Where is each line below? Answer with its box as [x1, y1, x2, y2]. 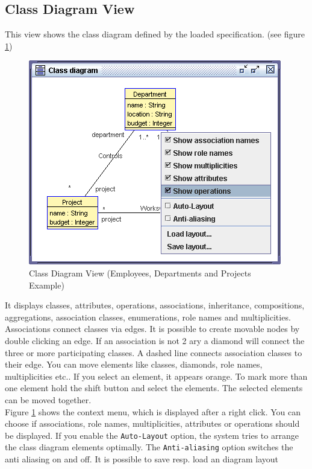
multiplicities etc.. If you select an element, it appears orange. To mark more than [5, 369, 308, 382]
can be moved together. [5, 393, 92, 406]
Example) [29, 278, 64, 291]
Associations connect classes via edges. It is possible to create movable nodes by [5, 322, 300, 335]
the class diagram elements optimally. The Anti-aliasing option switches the [5, 441, 293, 453]
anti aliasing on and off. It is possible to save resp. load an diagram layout [5, 453, 278, 465]
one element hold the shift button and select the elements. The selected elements [5, 381, 303, 394]
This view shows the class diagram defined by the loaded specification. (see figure [5, 28, 305, 40]
